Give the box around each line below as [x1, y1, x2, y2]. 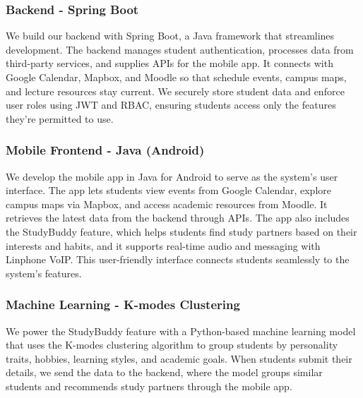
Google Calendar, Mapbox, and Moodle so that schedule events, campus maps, [6, 70, 347, 84]
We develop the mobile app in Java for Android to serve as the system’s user [6, 169, 338, 183]
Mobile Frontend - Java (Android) [6, 141, 205, 159]
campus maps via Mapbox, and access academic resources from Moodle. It [6, 196, 328, 211]
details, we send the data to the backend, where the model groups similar [6, 365, 323, 380]
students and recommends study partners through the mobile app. [6, 378, 292, 393]
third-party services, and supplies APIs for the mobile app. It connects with [6, 56, 333, 71]
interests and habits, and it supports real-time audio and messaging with [6, 238, 321, 253]
